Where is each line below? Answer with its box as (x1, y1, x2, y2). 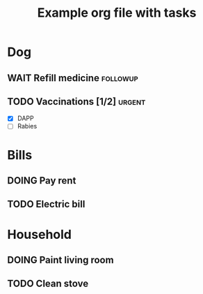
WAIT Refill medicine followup (7, 72, 139, 84)
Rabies (17, 122, 38, 131)
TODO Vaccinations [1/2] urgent (7, 96, 146, 108)
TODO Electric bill (7, 198, 86, 210)
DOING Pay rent (7, 175, 76, 186)
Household (7, 226, 72, 242)
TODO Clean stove (7, 278, 89, 290)
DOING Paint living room (7, 254, 114, 266)
